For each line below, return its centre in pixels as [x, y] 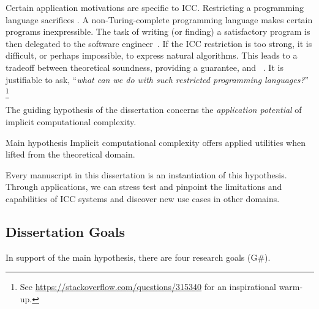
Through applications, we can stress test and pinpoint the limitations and [144, 187]
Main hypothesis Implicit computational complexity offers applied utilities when [156, 142]
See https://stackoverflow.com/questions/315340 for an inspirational [148, 287]
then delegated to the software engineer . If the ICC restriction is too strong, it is [159, 43]
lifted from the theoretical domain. [70, 154]
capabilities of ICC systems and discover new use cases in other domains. [143, 199]
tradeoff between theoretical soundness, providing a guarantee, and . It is [144, 67]
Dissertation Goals [66, 232]
